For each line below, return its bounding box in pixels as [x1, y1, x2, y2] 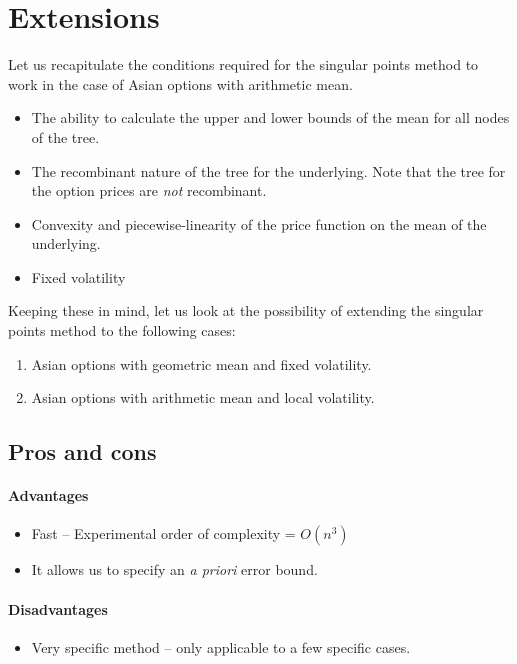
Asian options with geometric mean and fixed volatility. [31, 353, 372, 374]
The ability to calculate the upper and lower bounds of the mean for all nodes [31, 107, 510, 128]
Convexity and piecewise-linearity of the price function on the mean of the [31, 213, 487, 234]
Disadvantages [8, 598, 108, 619]
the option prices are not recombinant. [31, 180, 267, 201]
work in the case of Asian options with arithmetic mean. [8, 73, 353, 94]
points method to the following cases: [8, 320, 236, 341]
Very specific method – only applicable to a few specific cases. [31, 636, 411, 657]
